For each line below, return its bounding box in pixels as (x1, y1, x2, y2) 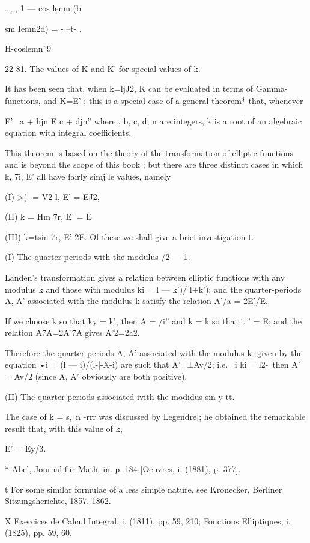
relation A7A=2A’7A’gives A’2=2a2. (5, 326, 140, 339)
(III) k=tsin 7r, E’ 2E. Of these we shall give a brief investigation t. (5, 230, 254, 243)
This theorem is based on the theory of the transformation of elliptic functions (5, 146, 294, 159)
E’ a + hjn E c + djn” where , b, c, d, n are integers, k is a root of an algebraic (5, 114, 302, 127)
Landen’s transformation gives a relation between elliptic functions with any (5, 270, 285, 283)
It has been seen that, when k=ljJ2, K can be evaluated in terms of (5, 82, 254, 95)
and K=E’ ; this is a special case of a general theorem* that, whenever (43, 94, 303, 106)
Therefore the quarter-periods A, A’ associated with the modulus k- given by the (5, 346, 303, 359)
